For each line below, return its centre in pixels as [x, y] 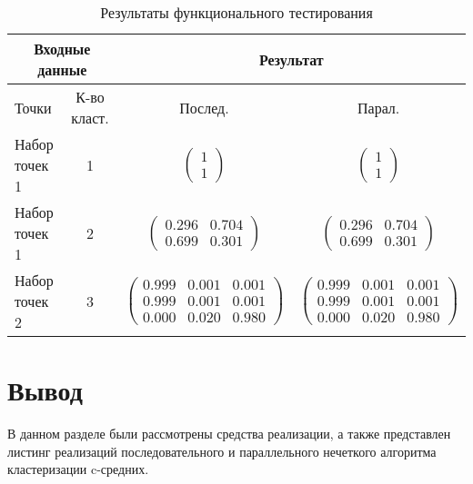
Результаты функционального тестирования [236, 12]
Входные [62, 49]
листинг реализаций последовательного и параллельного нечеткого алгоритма [222, 451]
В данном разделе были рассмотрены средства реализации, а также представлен [229, 434]
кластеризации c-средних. [78, 469]
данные [62, 69]
